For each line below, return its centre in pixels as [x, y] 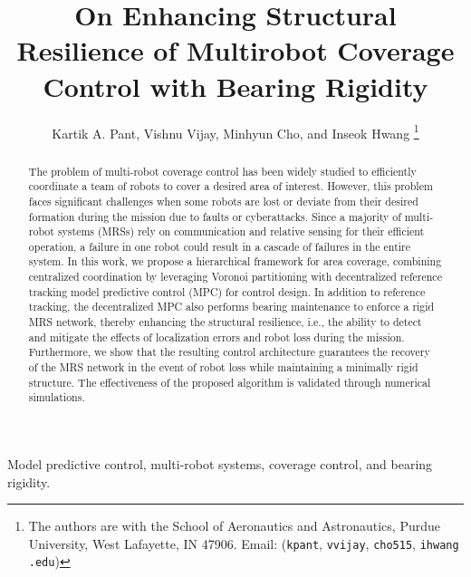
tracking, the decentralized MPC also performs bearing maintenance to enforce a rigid [231, 307]
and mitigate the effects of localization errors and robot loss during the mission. [216, 337]
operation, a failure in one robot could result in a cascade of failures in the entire [220, 246]
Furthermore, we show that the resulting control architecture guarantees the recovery [229, 352]
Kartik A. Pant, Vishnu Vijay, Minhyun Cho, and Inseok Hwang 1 [235, 131]
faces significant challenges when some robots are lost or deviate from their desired [223, 201]
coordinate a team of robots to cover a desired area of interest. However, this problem [231, 186]
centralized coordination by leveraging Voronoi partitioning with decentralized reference [235, 277]
